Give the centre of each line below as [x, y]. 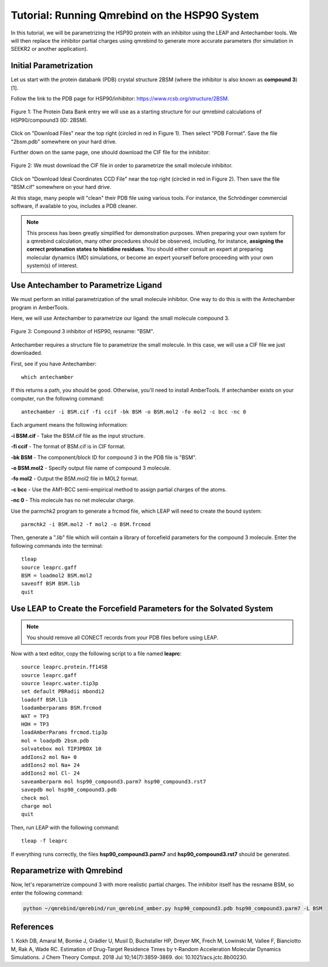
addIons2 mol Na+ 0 [49, 757]
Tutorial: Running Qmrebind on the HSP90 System [135, 15]
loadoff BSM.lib [44, 700]
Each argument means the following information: [69, 425]
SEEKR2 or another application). [49, 49]
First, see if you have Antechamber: [53, 364]
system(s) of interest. [52, 265]
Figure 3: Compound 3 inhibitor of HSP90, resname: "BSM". [82, 331]
